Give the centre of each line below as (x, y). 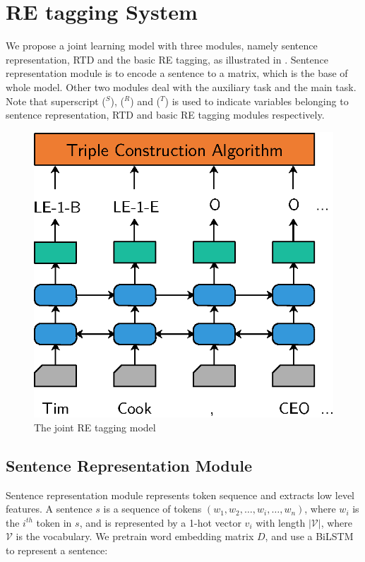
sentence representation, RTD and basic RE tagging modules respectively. (165, 115)
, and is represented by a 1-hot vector (160, 522)
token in (54, 522)
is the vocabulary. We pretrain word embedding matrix (135, 536)
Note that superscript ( (56, 101)
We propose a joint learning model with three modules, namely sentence (162, 46)
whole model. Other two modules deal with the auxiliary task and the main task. (181, 86)
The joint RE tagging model (95, 427)
